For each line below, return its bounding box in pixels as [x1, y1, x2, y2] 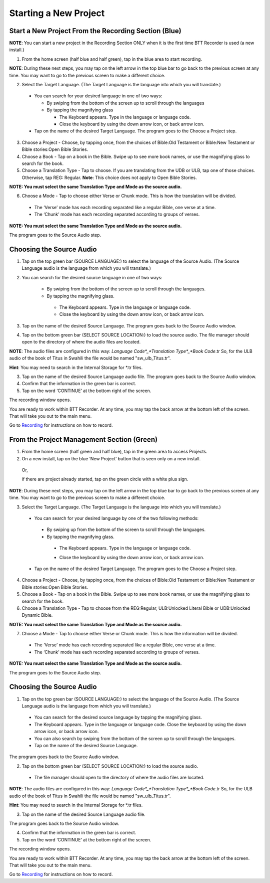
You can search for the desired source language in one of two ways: [21, 274, 162, 280]
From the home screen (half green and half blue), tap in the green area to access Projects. [21, 449, 207, 455]
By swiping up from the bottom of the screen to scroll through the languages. [46, 526, 206, 533]
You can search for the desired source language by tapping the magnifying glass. [34, 715, 202, 721]
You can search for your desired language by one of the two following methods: [34, 515, 199, 521]
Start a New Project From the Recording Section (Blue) [9, 27, 182, 35]
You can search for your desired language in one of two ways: [34, 93, 162, 99]
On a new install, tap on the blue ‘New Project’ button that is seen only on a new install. [21, 455, 201, 461]
